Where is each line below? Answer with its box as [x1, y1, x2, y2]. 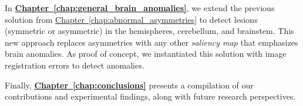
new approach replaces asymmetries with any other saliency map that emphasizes [5, 36, 298, 48]
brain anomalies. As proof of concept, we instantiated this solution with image [5, 47, 287, 60]
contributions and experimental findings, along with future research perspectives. [5, 90, 296, 102]
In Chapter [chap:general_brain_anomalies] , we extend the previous [5, 2, 275, 13]
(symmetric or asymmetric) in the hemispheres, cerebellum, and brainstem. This [5, 25, 294, 37]
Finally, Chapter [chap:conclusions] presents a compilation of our [5, 78, 254, 91]
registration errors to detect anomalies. [5, 59, 144, 71]
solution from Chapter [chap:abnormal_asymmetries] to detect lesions [5, 13, 258, 25]
